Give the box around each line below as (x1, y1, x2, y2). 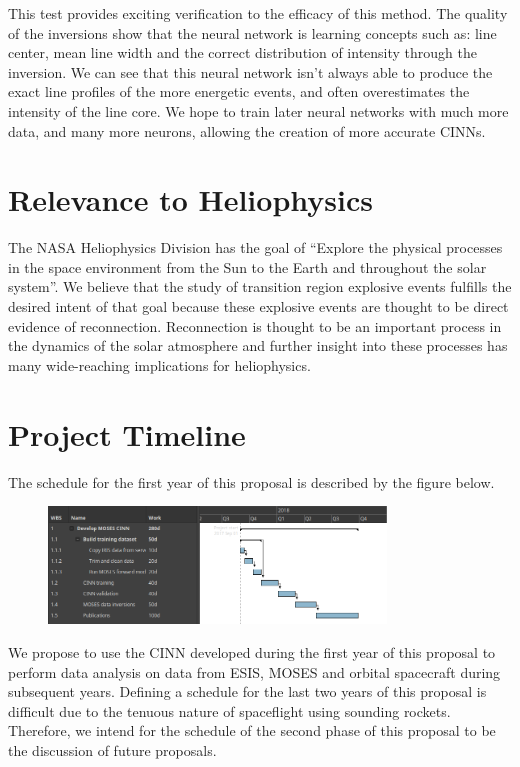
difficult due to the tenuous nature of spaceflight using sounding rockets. (8, 700, 451, 721)
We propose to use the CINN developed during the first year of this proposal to (8, 642, 496, 663)
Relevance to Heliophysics (8, 179, 373, 220)
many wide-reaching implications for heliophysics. (8, 354, 311, 375)
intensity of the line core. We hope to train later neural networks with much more (8, 100, 509, 121)
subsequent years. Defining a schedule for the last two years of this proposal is (8, 681, 487, 702)
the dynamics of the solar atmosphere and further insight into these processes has (8, 335, 508, 356)
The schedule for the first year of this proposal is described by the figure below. (8, 471, 495, 492)
